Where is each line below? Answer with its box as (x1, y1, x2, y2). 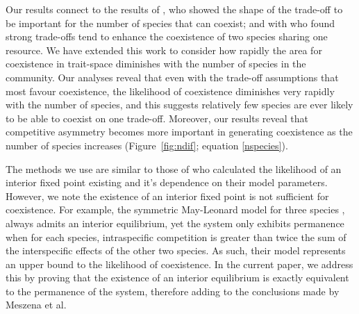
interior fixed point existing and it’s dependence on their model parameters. (6, 175, 328, 190)
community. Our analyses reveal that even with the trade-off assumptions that (6, 69, 339, 84)
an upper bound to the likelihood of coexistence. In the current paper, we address (6, 256, 353, 271)
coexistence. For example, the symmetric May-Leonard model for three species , (6, 202, 345, 217)
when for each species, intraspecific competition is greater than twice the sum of (6, 229, 347, 244)
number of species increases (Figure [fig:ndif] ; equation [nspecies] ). (6, 138, 288, 152)
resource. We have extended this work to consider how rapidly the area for (6, 42, 322, 57)
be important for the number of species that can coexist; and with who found (6, 15, 335, 30)
